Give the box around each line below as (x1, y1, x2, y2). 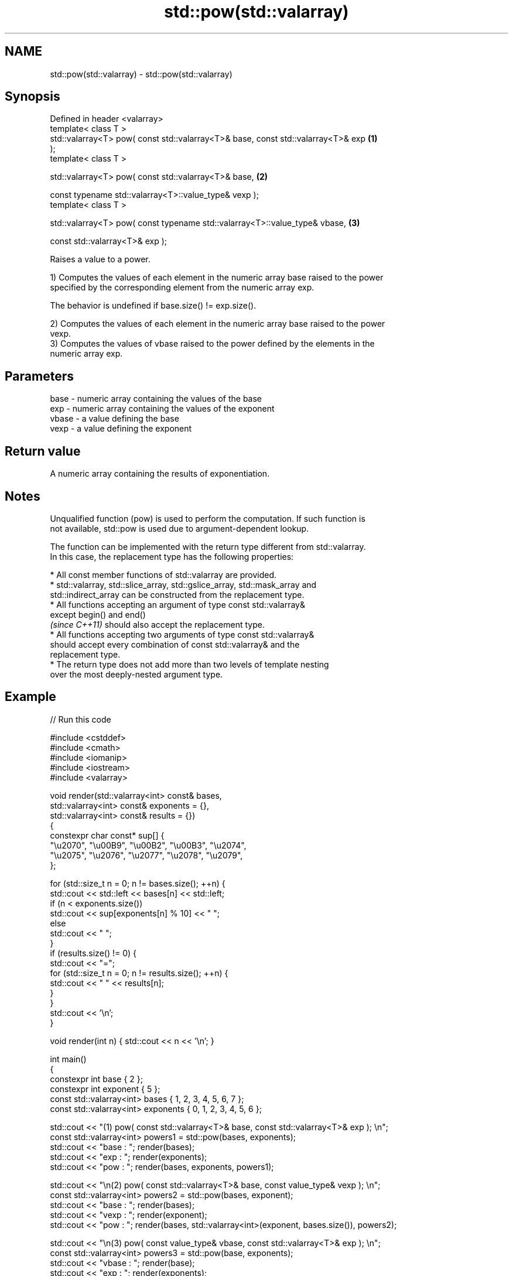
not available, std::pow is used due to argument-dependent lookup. (50, 523, 309, 533)
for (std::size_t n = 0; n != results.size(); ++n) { (50, 967, 228, 978)
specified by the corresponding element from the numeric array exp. (50, 282, 314, 293)
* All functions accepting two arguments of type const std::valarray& (50, 629, 314, 639)
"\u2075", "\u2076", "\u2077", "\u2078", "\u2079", (50, 850, 243, 860)
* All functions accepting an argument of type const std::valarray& (50, 599, 305, 610)
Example (5, 689, 56, 704)
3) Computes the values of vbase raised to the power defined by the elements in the (50, 338, 375, 349)
